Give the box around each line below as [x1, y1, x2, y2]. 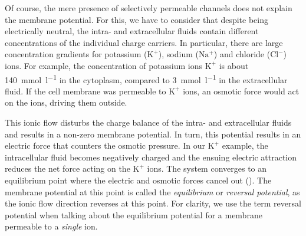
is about [219, 59, 249, 71]
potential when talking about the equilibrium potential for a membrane [5, 208, 262, 221]
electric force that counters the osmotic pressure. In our [5, 139, 206, 152]
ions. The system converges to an [147, 162, 267, 175]
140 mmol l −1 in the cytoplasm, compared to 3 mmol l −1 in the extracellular [5, 71, 288, 86]
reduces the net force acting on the [5, 162, 130, 175]
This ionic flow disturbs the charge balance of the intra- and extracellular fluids [5, 116, 292, 128]
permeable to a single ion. [5, 220, 98, 232]
